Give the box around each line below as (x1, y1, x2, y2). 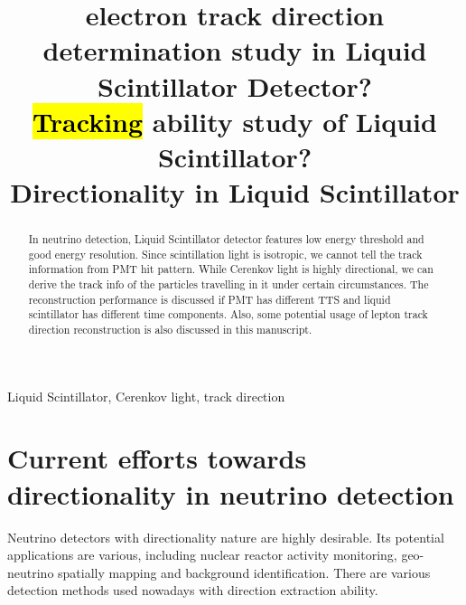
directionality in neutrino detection (7, 475, 454, 512)
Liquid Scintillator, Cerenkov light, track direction (7, 386, 285, 405)
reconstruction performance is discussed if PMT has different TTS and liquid (28, 291, 391, 307)
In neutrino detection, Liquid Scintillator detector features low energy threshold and (28, 232, 424, 247)
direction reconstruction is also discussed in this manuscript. (28, 322, 312, 337)
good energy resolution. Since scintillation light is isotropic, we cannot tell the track (28, 246, 423, 261)
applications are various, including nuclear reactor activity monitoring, (7, 545, 397, 564)
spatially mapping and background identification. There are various (58, 562, 431, 581)
